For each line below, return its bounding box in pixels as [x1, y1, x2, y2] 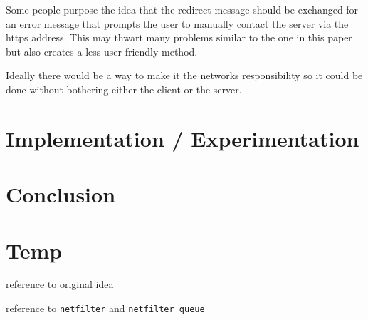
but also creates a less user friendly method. [6, 43, 198, 58]
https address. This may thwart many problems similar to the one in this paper [6, 30, 352, 45]
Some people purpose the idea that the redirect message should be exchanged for [6, 2, 359, 16]
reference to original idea [6, 277, 114, 291]
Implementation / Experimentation [6, 123, 359, 153]
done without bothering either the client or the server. [6, 81, 242, 96]
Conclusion [6, 180, 116, 209]
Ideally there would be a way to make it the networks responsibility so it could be [6, 68, 363, 83]
